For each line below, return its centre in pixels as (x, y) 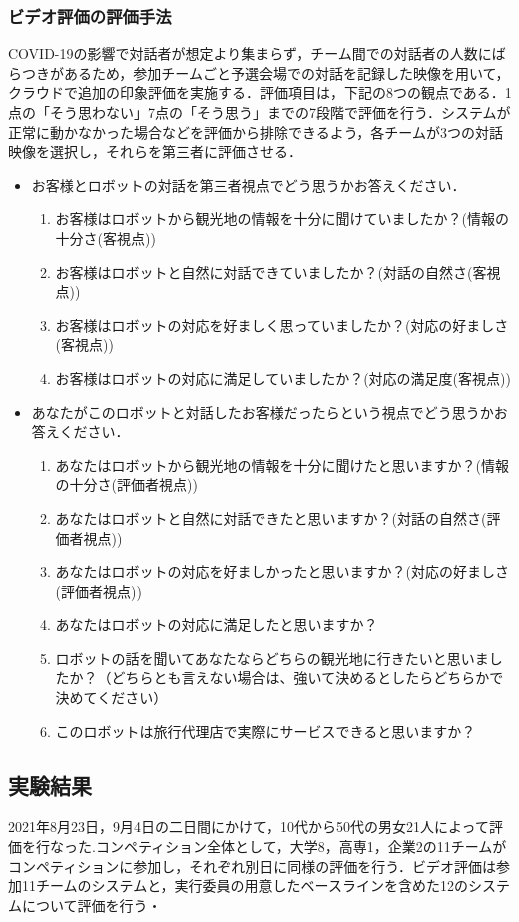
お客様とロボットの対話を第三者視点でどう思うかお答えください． (248, 184)
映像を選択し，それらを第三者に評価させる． (155, 151)
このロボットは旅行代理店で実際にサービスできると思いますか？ (265, 730)
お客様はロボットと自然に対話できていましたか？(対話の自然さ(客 (271, 271)
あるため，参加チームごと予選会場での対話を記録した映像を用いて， (286, 72)
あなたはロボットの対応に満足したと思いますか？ (216, 624)
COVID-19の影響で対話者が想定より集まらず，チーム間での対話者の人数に (250, 53)
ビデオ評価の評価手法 (90, 15)
